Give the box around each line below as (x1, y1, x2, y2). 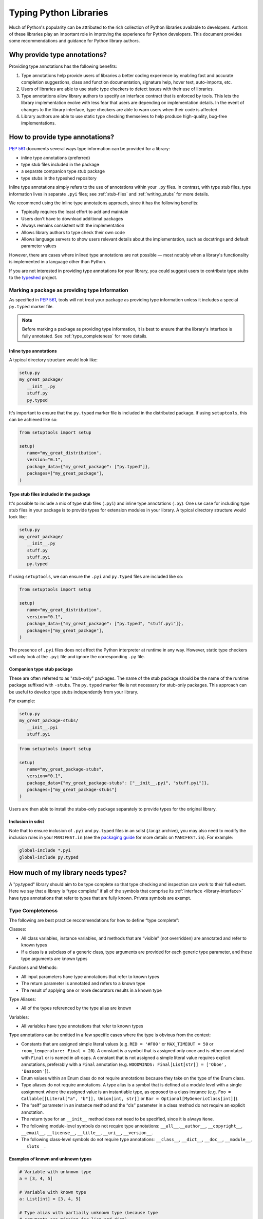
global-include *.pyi (19, 847, 71, 853)
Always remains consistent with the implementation (21, 222, 125, 229)
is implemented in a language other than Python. (9, 259, 107, 265)
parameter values (21, 243, 56, 249)
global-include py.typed (19, 854, 79, 860)
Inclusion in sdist (9, 819, 44, 825)
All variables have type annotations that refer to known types (21, 1023, 144, 1029)
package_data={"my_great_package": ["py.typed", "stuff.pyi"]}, (27, 621, 184, 627)
